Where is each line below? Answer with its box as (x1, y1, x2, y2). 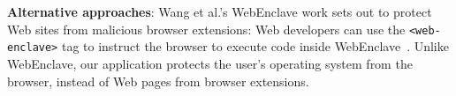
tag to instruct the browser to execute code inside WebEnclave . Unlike (61, 37, 449, 55)
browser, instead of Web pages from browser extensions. (7, 71, 309, 90)
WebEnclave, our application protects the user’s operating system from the (7, 54, 413, 72)
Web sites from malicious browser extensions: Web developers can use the (7, 19, 406, 38)
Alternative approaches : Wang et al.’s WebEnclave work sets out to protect (7, 3, 432, 20)
